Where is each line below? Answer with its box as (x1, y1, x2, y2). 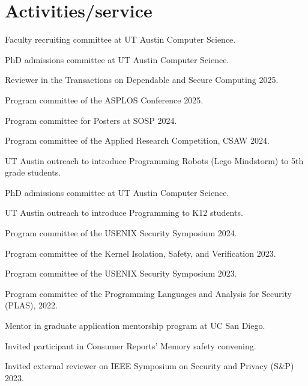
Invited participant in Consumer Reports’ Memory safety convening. (5, 339, 256, 352)
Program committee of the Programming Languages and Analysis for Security (5, 287, 292, 299)
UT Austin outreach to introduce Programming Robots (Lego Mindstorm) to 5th (5, 154, 304, 167)
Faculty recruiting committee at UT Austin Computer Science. (5, 33, 236, 46)
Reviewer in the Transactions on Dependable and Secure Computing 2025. (5, 73, 279, 86)
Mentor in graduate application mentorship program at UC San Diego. (5, 319, 265, 332)
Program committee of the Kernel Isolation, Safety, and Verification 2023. (5, 247, 276, 259)
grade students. (5, 166, 61, 179)
